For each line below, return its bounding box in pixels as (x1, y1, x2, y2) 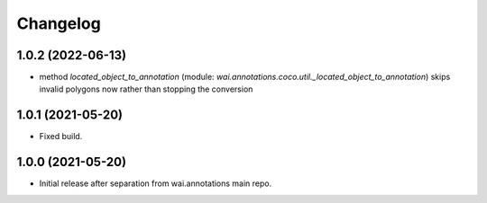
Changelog (16, 13, 101, 33)
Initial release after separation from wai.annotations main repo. (39, 178, 272, 189)
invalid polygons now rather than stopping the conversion (39, 84, 253, 94)
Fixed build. (39, 131, 83, 142)
